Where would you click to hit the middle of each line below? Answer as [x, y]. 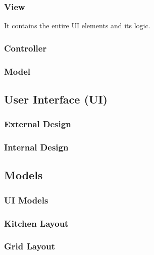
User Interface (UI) [56, 99]
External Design [38, 124]
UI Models [26, 200]
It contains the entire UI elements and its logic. [77, 25]
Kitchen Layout [36, 223]
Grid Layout [30, 246]
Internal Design [36, 147]
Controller [25, 48]
